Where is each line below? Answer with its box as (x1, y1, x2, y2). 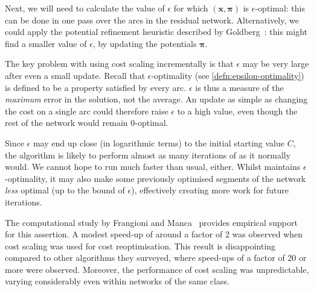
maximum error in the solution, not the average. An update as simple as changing (5, 93, 308, 105)
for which (173, 2, 208, 14)
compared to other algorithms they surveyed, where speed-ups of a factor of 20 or (5, 251, 307, 264)
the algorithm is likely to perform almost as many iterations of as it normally (5, 148, 291, 161)
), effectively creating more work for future (131, 184, 289, 196)
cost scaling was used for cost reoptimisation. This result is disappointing (5, 239, 276, 252)
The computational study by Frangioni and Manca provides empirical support (5, 216, 298, 228)
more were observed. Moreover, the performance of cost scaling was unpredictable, (5, 263, 309, 275)
